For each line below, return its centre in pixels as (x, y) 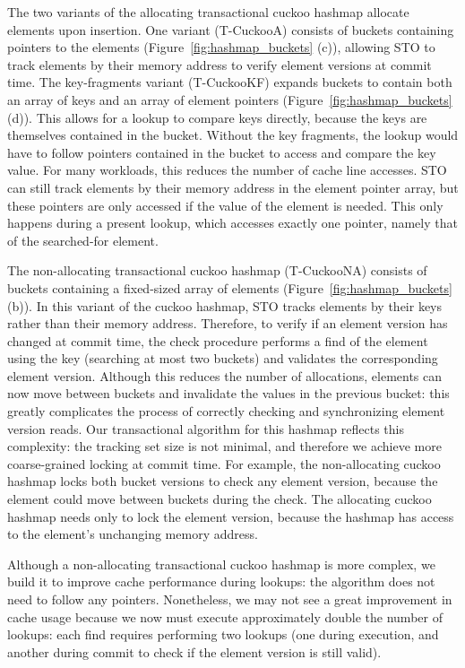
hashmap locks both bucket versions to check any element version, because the (223, 481)
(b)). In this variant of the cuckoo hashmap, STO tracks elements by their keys (225, 305)
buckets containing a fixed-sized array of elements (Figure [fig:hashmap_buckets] (230, 287)
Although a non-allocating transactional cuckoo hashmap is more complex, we (221, 564)
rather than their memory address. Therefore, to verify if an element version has (228, 323)
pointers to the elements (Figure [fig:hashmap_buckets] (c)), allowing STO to (221, 47)
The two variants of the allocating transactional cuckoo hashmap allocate (208, 12)
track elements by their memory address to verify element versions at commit (220, 64)
